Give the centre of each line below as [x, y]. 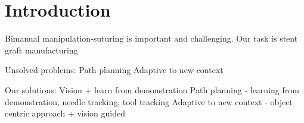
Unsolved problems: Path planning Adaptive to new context [114, 70]
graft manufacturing [41, 50]
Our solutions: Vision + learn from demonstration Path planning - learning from [152, 89]
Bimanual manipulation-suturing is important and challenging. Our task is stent [151, 38]
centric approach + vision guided [65, 113]
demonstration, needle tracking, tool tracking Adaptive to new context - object [149, 101]
